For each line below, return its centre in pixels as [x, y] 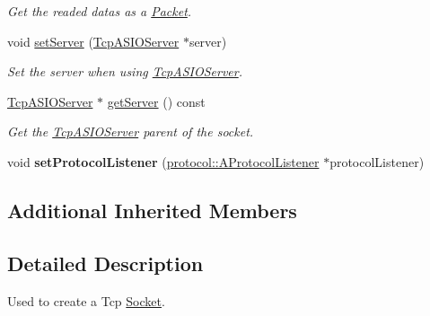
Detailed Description [105, 263]
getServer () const [156, 101]
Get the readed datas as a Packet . [100, 11]
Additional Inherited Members [152, 210]
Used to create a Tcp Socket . [86, 300]
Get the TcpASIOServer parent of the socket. [131, 132]
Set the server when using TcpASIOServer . [125, 71]
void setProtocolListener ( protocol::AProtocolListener [163, 161]
